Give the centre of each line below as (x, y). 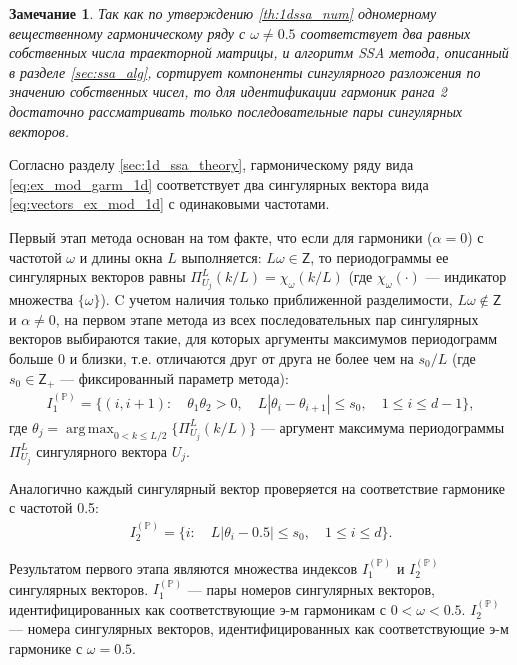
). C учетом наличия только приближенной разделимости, (276, 299)
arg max (89, 428)
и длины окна (121, 256)
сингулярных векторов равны (97, 276)
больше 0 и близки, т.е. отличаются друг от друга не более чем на (211, 358)
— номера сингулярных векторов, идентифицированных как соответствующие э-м (259, 628)
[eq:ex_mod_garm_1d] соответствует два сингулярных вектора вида (219, 183)
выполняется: (221, 256)
